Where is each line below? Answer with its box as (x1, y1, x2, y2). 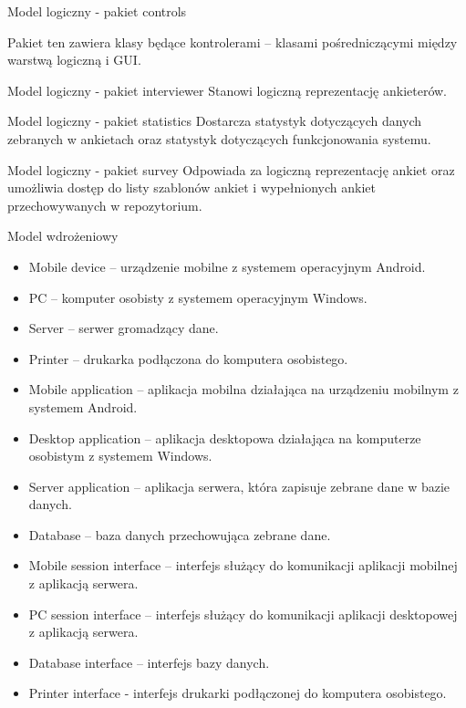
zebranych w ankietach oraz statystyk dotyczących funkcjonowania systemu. (7, 129, 431, 148)
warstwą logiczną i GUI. (7, 50, 141, 69)
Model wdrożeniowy (7, 226, 119, 245)
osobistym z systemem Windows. (28, 446, 212, 465)
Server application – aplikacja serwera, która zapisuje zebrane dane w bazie (28, 476, 450, 495)
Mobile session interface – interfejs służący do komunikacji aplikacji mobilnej (28, 556, 458, 575)
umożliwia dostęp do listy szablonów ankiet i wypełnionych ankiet (7, 178, 376, 197)
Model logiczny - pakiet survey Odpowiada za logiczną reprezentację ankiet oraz (7, 160, 455, 179)
